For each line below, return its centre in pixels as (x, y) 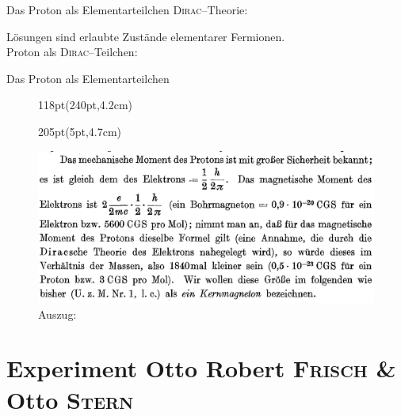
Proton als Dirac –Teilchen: (72, 52)
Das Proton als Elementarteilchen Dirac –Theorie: (127, 9)
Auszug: (57, 314)
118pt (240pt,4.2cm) (86, 105)
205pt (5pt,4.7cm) (80, 131)
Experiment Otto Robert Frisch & (201, 368)
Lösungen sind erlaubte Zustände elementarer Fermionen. (146, 36)
